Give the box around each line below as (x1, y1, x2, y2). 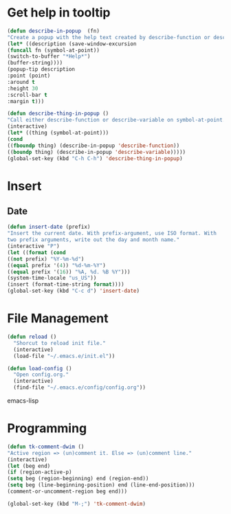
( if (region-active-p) (7, 469, 72, 476)
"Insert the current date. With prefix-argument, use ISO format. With (7, 230, 217, 237)
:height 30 (7, 85, 38, 92)
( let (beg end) (7, 462, 51, 469)
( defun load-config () (7, 365, 72, 372)
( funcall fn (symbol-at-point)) (7, 47, 100, 54)
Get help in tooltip (7, 5, 111, 21)
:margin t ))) (7, 98, 45, 104)
